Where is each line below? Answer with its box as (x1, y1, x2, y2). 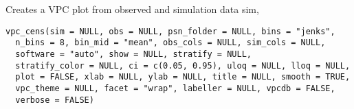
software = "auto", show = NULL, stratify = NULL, (15, 49, 252, 59)
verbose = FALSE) (15, 95, 94, 105)
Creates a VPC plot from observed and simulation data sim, (5, 2, 259, 16)
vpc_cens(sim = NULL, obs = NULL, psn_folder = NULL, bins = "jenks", (5, 26, 335, 36)
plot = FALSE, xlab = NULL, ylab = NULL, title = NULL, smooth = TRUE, (15, 72, 351, 82)
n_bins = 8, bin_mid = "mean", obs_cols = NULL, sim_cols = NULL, (15, 38, 326, 48)
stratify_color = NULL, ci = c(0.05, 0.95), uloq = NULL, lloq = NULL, (15, 60, 351, 71)
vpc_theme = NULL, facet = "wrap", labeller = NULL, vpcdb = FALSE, (15, 83, 335, 93)
